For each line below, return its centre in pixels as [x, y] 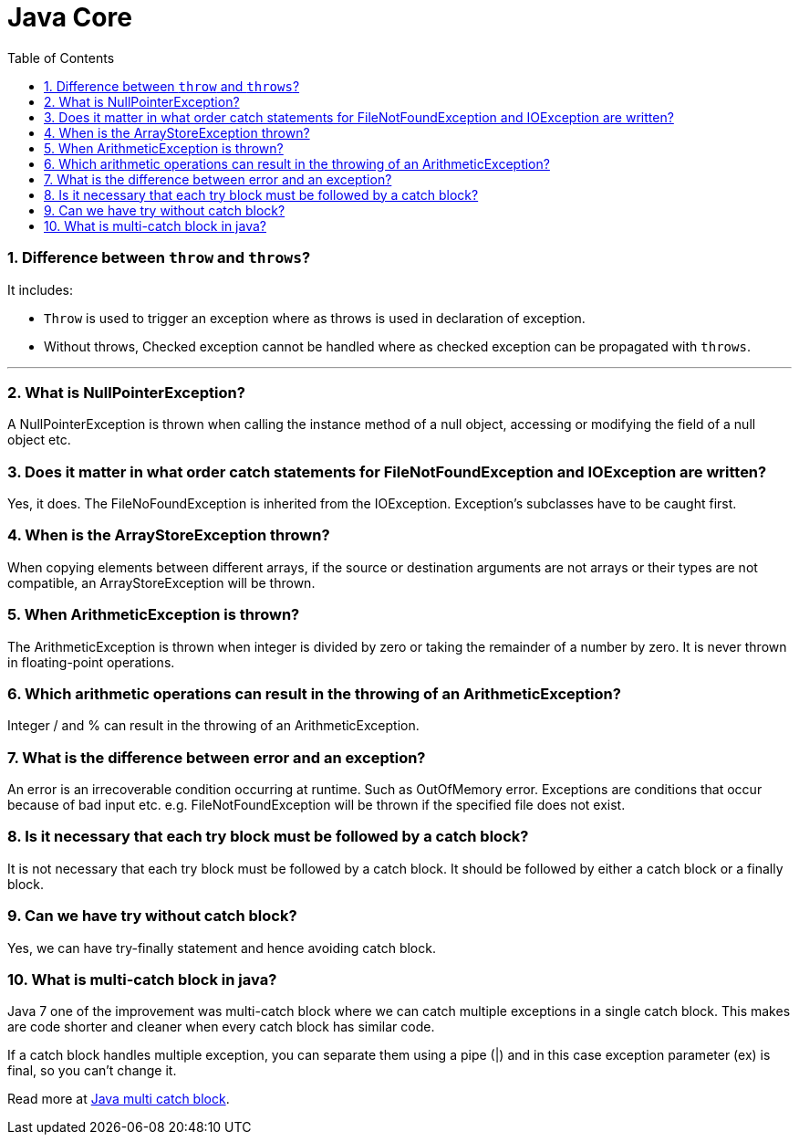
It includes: [40, 289]
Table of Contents [61, 58]
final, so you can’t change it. [92, 1071]
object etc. [39, 440]
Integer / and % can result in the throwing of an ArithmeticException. [213, 726]
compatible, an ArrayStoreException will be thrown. [161, 582]
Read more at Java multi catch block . [119, 1099]
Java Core [70, 17]
